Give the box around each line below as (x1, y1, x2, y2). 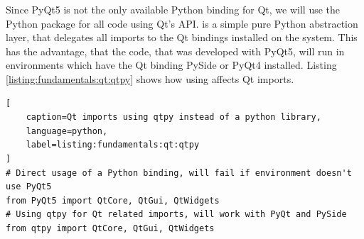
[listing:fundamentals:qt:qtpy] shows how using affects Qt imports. (6, 71, 294, 86)
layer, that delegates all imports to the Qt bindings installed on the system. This (6, 30, 358, 45)
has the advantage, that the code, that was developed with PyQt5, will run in (6, 43, 345, 58)
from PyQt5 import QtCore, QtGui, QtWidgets (6, 195, 220, 206)
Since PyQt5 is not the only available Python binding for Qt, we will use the (6, 2, 341, 16)
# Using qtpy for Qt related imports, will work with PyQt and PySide (6, 209, 347, 220)
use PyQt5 (6, 182, 52, 192)
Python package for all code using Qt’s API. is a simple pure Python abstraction (6, 16, 358, 30)
